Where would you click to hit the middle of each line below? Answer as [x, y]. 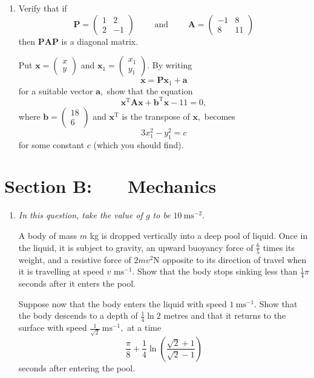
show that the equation [150, 90]
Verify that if [43, 8]
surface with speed [53, 327]
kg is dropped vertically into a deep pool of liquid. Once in [199, 235]
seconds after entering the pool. [77, 367]
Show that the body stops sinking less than [217, 271]
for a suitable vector [56, 90]
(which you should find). [139, 144]
